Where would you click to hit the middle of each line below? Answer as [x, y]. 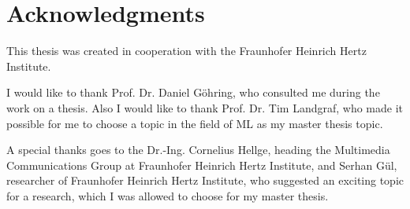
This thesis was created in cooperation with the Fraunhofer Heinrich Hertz [186, 51]
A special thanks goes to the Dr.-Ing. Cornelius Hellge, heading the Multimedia [198, 150]
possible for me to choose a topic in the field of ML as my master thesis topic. [195, 123]
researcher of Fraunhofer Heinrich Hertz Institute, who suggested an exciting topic [205, 180]
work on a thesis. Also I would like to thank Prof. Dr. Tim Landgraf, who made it [205, 107]
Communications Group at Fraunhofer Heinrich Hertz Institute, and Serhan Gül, [202, 165]
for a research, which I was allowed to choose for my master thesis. [168, 195]
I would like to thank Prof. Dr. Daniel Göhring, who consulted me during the [193, 92]
